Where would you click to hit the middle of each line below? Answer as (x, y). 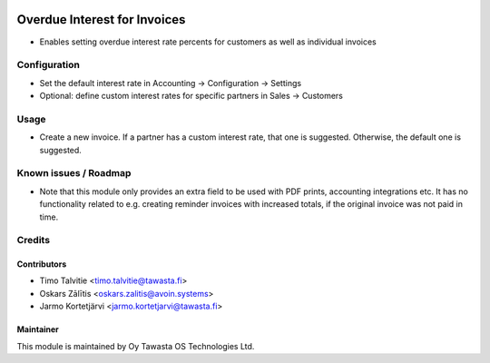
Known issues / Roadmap (74, 173)
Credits (33, 240)
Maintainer (38, 329)
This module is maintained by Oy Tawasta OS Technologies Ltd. (136, 346)
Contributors (42, 264)
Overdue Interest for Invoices (101, 20)
